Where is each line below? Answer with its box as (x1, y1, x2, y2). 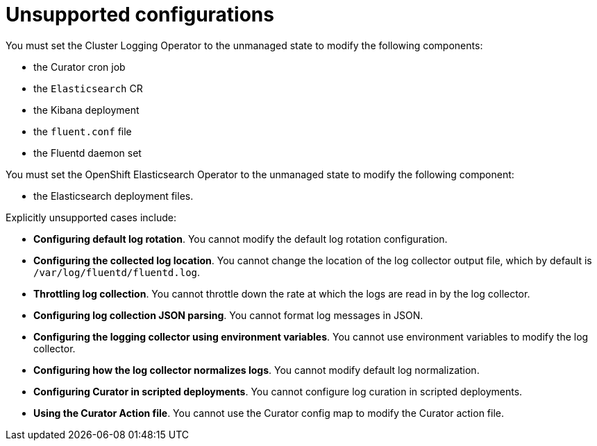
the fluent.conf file (33, 125, 132, 137)
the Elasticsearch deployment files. (33, 189, 194, 202)
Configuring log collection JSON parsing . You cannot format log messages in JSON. (33, 309, 423, 321)
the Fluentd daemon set (33, 146, 142, 159)
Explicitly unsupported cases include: (6, 211, 176, 223)
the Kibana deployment (33, 103, 140, 116)
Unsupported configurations (6, 3, 274, 26)
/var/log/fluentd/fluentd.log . (33, 266, 201, 278)
